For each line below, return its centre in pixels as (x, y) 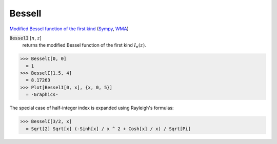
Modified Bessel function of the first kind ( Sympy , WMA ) (69, 29)
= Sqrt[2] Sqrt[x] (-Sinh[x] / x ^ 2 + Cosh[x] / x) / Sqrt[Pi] (108, 129)
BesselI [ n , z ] (26, 38)
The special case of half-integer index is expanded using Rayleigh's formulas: (92, 108)
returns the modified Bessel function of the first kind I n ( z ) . (84, 46)
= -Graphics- (42, 95)
